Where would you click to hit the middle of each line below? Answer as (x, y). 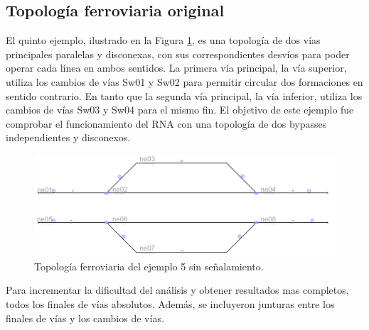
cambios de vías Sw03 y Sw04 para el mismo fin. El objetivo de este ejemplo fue (180, 110)
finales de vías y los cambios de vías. (85, 318)
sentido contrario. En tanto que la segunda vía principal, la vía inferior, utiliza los (184, 95)
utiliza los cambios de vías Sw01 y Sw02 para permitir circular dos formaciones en (184, 81)
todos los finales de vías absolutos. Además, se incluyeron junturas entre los (170, 304)
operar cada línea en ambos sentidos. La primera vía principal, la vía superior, (176, 68)
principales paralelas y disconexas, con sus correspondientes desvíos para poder (178, 54)
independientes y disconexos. (68, 137)
